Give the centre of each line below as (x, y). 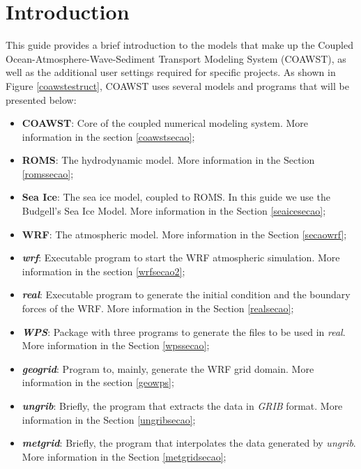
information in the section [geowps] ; (98, 382)
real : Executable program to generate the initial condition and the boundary (186, 294)
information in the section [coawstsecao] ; (108, 136)
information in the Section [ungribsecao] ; (109, 419)
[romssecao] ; (48, 173)
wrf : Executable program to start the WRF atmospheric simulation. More (181, 257)
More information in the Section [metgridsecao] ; (124, 456)
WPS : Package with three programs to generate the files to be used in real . (184, 331)
